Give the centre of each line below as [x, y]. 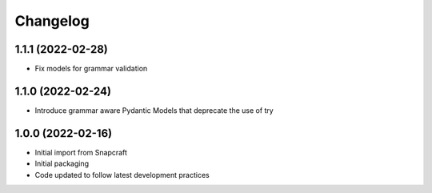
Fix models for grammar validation [91, 69]
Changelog [52, 21]
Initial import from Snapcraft [81, 152]
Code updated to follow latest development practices [122, 175]
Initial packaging [62, 163]
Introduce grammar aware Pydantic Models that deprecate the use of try [154, 110]
